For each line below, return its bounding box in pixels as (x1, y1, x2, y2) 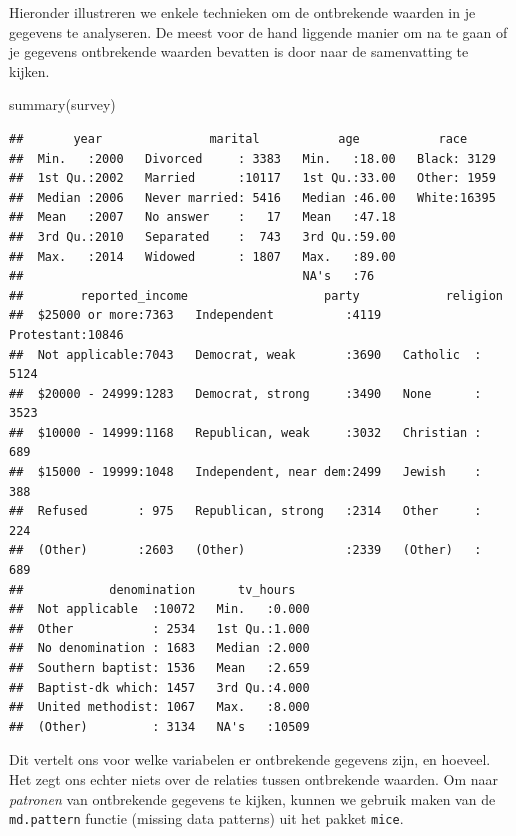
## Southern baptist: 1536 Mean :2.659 (9, 661, 310, 675)
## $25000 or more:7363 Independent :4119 (9, 308, 382, 323)
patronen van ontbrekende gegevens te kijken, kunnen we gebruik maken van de (9, 788, 496, 809)
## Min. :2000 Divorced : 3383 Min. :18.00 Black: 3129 (9, 151, 496, 166)
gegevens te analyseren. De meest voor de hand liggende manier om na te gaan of (9, 21, 508, 42)
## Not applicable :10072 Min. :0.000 (9, 602, 310, 617)
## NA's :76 (9, 269, 375, 284)
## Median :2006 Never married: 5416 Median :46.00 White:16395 (9, 190, 496, 205)
